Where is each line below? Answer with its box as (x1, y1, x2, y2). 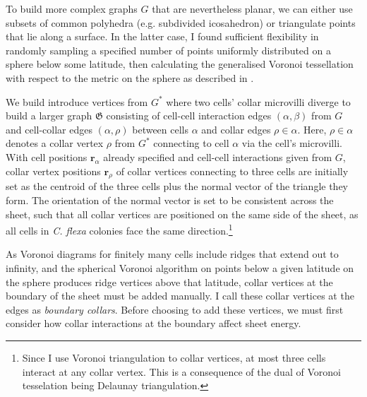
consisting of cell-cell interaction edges (106, 108, 272, 123)
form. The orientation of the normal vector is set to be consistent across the (6, 192, 334, 207)
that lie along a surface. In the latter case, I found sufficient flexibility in (6, 29, 319, 44)
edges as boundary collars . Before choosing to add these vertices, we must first (6, 302, 344, 316)
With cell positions (6, 149, 88, 164)
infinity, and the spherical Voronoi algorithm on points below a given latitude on (6, 260, 354, 275)
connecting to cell (153, 136, 229, 150)
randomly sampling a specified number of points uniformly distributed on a (6, 42, 331, 57)
